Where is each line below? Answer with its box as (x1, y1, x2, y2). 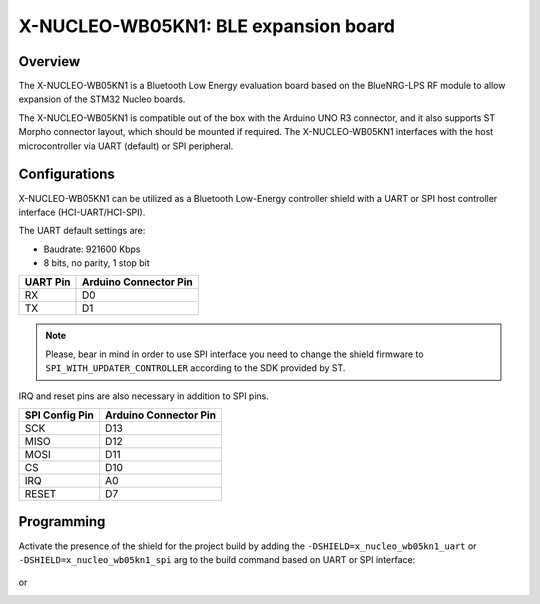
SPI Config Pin (24, 408, 94, 422)
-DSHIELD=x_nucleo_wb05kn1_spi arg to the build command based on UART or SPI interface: (18, 553, 416, 565)
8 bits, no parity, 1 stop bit (43, 257, 150, 269)
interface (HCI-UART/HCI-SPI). (18, 206, 146, 218)
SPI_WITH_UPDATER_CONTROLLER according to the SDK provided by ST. (45, 362, 346, 374)
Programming (18, 513, 106, 530)
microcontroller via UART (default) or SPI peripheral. (18, 140, 234, 152)
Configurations (18, 166, 115, 183)
